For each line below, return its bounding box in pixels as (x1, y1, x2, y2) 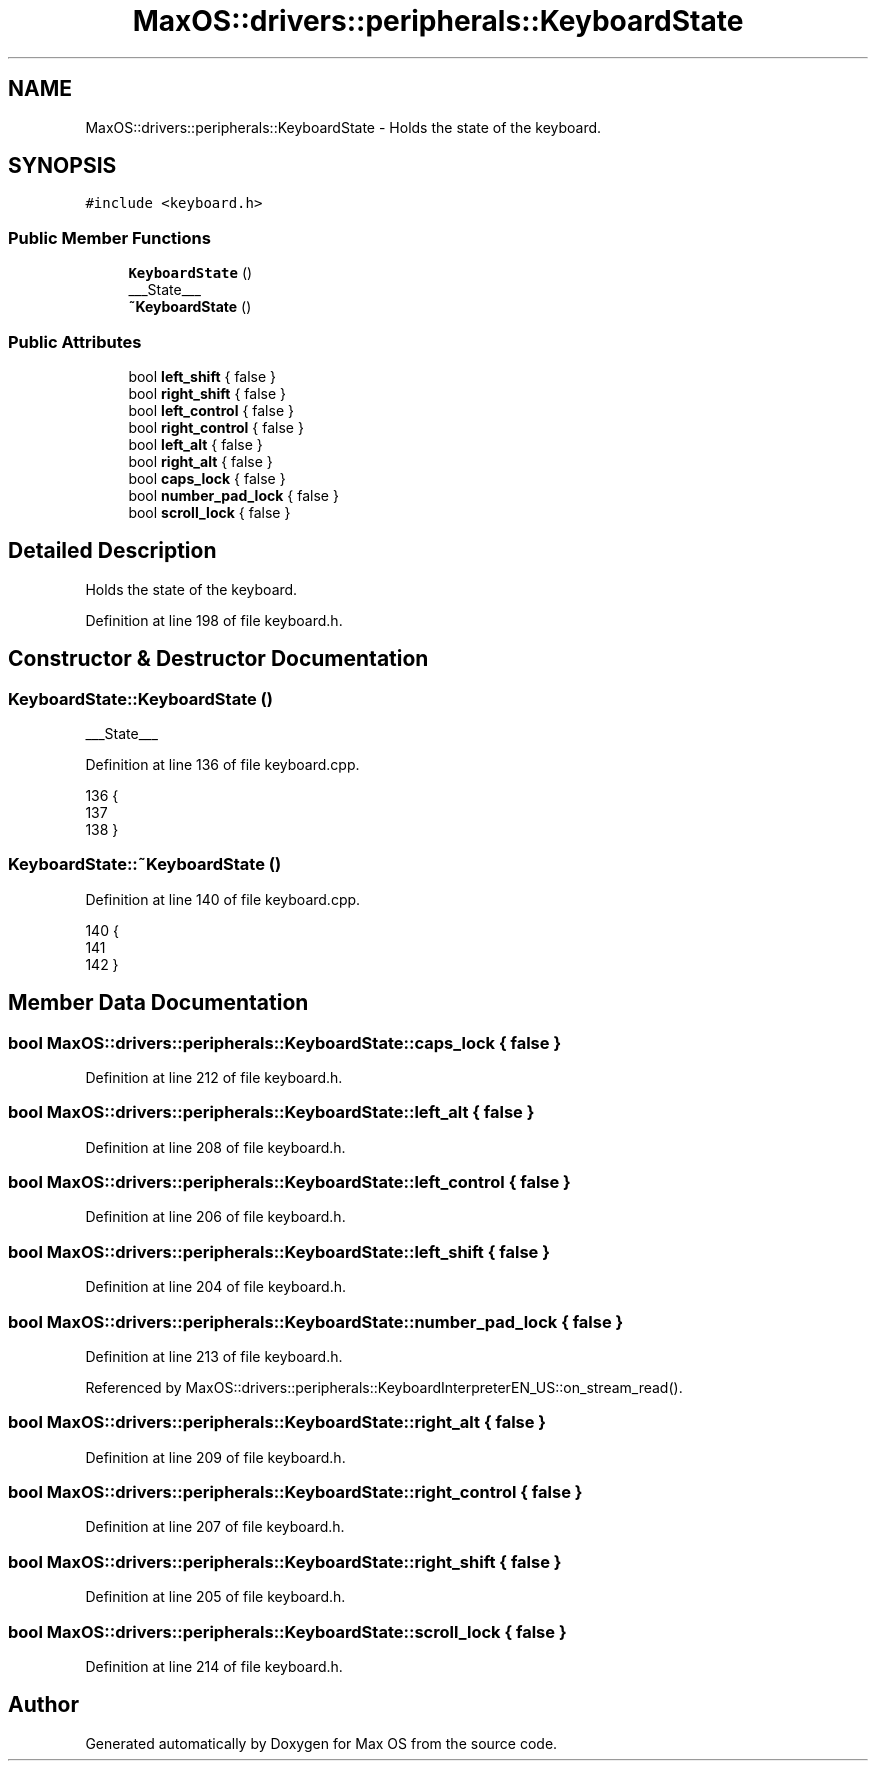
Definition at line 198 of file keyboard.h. (85, 611, 343, 629)
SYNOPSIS (8, 153, 117, 179)
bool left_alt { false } (128, 435, 263, 453)
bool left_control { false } (128, 401, 294, 419)
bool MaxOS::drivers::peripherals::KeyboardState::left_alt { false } (8, 1102, 535, 1123)
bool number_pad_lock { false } (128, 486, 339, 504)
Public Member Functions (8, 227, 211, 248)
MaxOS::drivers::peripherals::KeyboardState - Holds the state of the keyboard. (85, 118, 602, 136)
